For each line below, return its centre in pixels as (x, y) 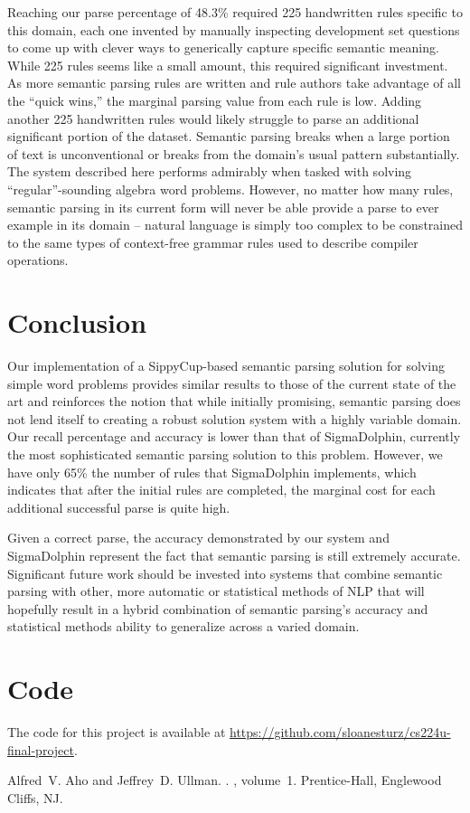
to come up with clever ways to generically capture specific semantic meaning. (223, 47)
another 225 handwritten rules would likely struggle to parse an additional (213, 118)
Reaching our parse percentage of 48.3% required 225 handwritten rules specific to (235, 12)
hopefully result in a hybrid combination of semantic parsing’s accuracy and (218, 608)
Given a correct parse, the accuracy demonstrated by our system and (198, 538)
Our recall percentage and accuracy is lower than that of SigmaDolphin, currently (234, 436)
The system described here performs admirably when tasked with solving (210, 171)
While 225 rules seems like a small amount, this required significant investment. (228, 65)
